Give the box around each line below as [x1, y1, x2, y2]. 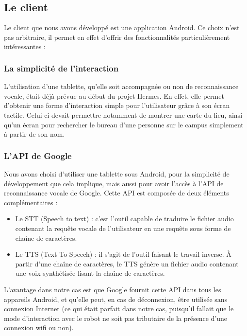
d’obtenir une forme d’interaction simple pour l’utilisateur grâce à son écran [4, 100, 230, 110]
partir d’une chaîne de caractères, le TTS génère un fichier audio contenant [15, 258, 239, 268]
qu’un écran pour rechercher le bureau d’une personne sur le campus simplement [4, 119, 244, 129]
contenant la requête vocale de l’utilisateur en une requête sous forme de [15, 223, 231, 233]
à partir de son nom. [4, 129, 65, 139]
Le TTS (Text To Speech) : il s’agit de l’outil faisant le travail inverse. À [15, 249, 231, 259]
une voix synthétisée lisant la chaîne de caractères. [15, 268, 165, 278]
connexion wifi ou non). [4, 322, 74, 333]
